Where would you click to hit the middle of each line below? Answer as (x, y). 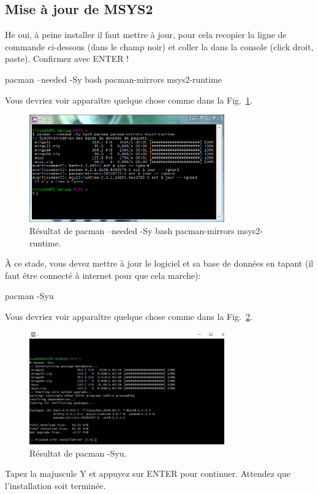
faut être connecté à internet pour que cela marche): (103, 275)
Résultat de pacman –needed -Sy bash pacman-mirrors (132, 231)
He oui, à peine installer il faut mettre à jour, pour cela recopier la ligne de (146, 35)
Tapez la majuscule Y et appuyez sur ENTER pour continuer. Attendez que (148, 473)
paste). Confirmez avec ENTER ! (67, 59)
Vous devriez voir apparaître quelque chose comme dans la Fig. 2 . (129, 317)
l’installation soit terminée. (55, 485)
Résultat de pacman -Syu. (78, 453)
